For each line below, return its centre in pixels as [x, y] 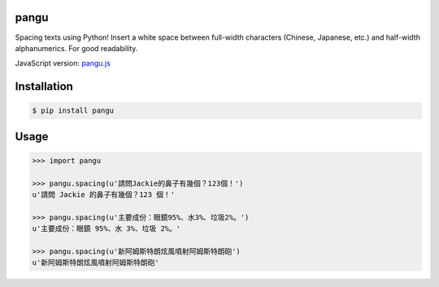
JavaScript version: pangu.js [63, 63]
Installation [44, 86]
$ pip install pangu [73, 111]
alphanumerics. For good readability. [76, 48]
